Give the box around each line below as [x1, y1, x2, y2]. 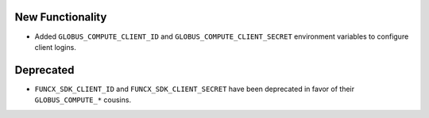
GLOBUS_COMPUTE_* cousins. [34, 95, 131, 105]
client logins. [34, 42, 77, 51]
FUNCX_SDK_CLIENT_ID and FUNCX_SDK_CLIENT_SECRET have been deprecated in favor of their [34, 84, 355, 93]
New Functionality [14, 10, 107, 24]
